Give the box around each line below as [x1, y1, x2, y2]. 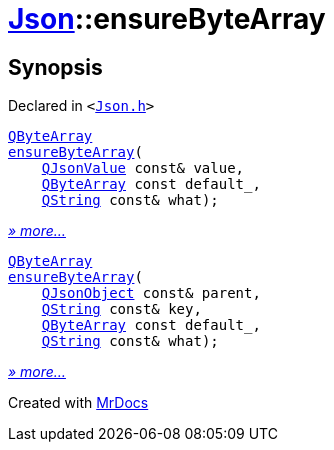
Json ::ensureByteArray [8, 2, 326, 36]
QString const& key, [41, 301, 202, 318]
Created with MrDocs [8, 394, 149, 412]
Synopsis [8, 54, 103, 80]
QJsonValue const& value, [41, 160, 245, 177]
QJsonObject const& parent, [41, 285, 261, 302]
